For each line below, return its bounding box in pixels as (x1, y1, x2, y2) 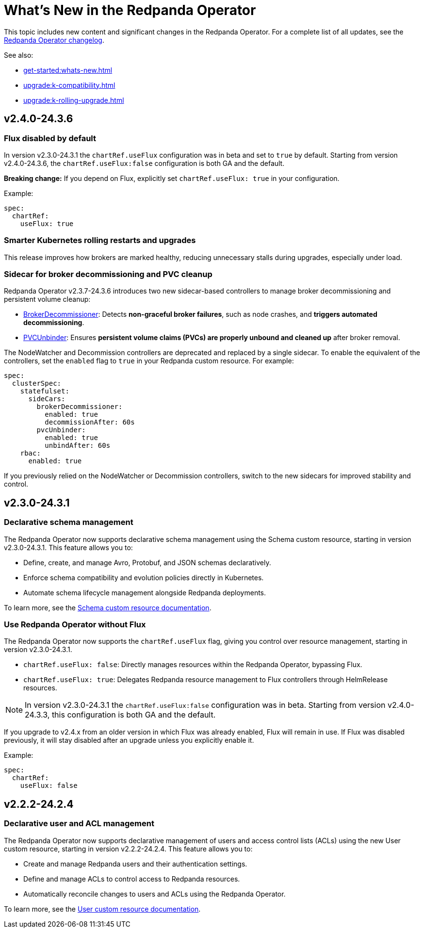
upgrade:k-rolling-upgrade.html (23, 96, 124, 104)
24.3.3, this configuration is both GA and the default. (25, 710, 216, 720)
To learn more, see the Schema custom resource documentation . (4, 603, 212, 612)
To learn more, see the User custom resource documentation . (4, 904, 201, 913)
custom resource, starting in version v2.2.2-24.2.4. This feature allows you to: (4, 844, 253, 853)
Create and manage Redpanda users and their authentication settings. (23, 859, 247, 868)
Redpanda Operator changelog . (4, 35, 104, 44)
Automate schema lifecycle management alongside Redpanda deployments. (23, 588, 266, 597)
